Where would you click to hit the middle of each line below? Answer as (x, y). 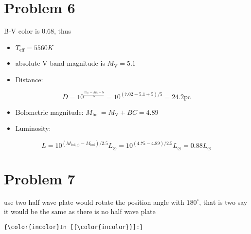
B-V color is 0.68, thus (37, 31)
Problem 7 (40, 178)
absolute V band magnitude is (60, 63)
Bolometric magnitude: (49, 112)
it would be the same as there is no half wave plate (80, 211)
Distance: (29, 79)
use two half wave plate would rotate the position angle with (94, 202)
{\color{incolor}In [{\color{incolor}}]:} (74, 227)
